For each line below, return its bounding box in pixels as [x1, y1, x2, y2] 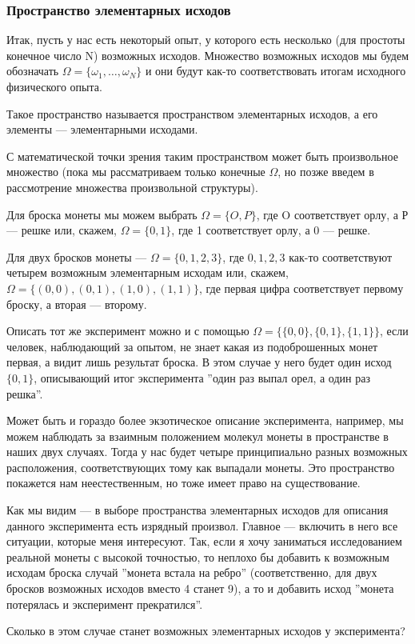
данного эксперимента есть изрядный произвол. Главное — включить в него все [6, 517, 398, 534]
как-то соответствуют [289, 248, 393, 265]
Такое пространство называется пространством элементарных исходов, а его [6, 105, 378, 122]
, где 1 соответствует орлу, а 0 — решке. [171, 222, 371, 238]
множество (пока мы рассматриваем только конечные [6, 163, 265, 180]
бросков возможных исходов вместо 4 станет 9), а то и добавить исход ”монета [6, 580, 394, 597]
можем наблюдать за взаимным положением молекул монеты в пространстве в [6, 427, 389, 444]
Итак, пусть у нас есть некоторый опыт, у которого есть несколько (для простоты [6, 31, 405, 48]
